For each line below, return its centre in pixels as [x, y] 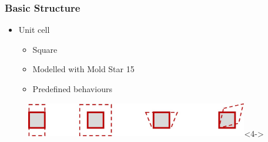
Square [45, 49]
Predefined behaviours [72, 89]
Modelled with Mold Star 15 [83, 69]
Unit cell [34, 30]
